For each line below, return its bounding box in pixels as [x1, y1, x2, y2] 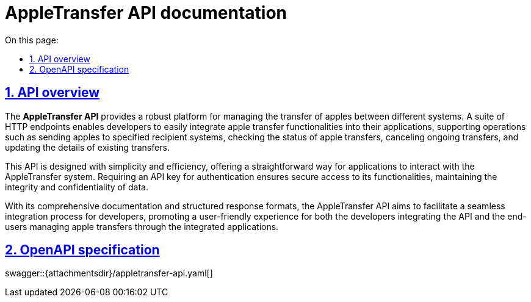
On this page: [5, 34, 59, 45]
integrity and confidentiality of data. [5, 181, 148, 192]
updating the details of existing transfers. [5, 142, 170, 153]
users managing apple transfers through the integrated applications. [5, 221, 279, 232]
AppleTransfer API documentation [5, 2, 287, 23]
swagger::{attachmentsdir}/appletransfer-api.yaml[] [5, 268, 213, 279]
